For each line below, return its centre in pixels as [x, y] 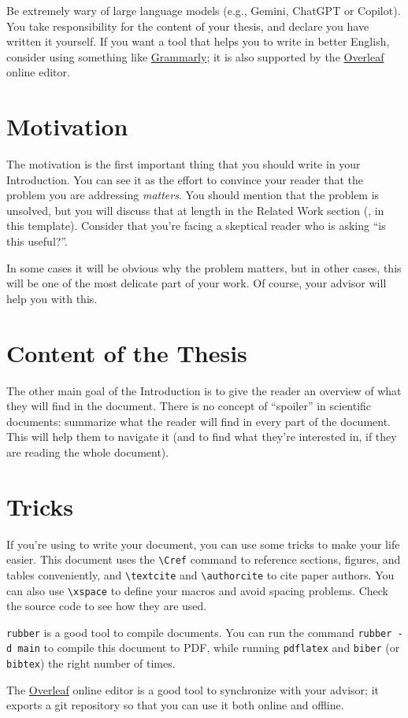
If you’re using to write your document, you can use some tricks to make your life [203, 544]
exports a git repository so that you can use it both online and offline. [175, 705]
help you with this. [52, 298]
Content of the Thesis [127, 352]
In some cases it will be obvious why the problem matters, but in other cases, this [204, 267]
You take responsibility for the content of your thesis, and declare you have [188, 26]
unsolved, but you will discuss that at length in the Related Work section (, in [195, 210]
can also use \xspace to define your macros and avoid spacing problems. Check [197, 590]
